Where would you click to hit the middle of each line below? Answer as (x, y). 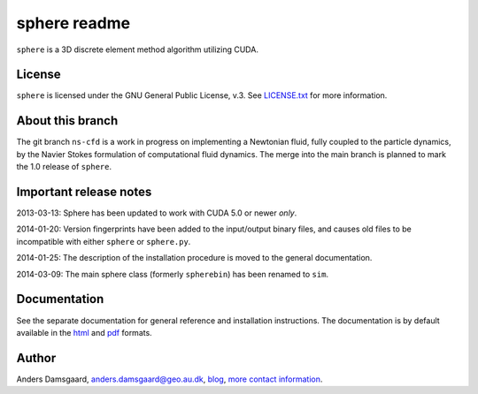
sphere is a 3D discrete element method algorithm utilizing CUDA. (137, 49)
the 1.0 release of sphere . (64, 167)
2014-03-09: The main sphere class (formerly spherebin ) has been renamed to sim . (173, 274)
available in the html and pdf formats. (84, 332)
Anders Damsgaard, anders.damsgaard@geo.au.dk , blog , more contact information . (170, 379)
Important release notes (84, 191)
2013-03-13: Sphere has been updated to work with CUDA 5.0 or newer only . (157, 213)
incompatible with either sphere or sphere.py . (104, 241)
